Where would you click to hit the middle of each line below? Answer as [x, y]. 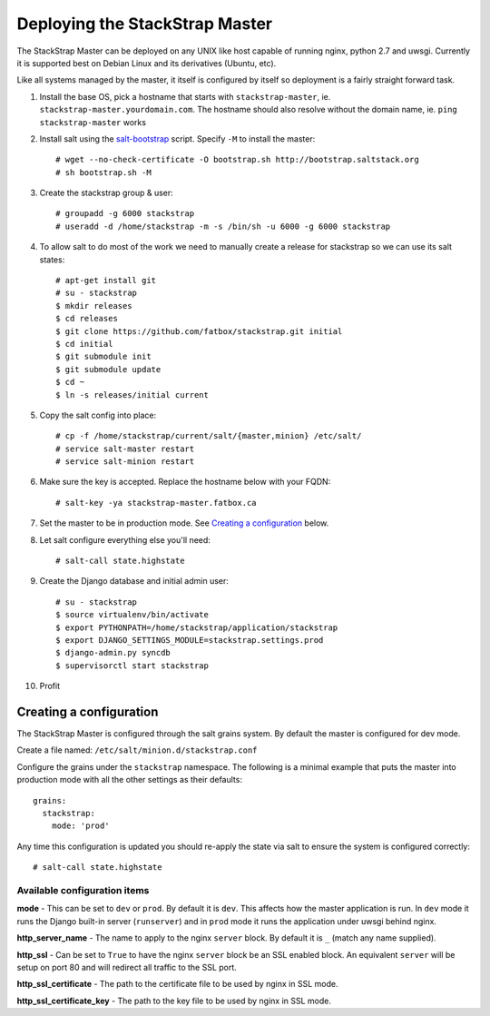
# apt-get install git [106, 281]
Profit [50, 686]
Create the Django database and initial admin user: [134, 581]
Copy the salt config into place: [98, 415]
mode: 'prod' [80, 826]
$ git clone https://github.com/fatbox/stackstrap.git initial [199, 331]
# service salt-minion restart [125, 462]
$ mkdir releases [94, 306]
